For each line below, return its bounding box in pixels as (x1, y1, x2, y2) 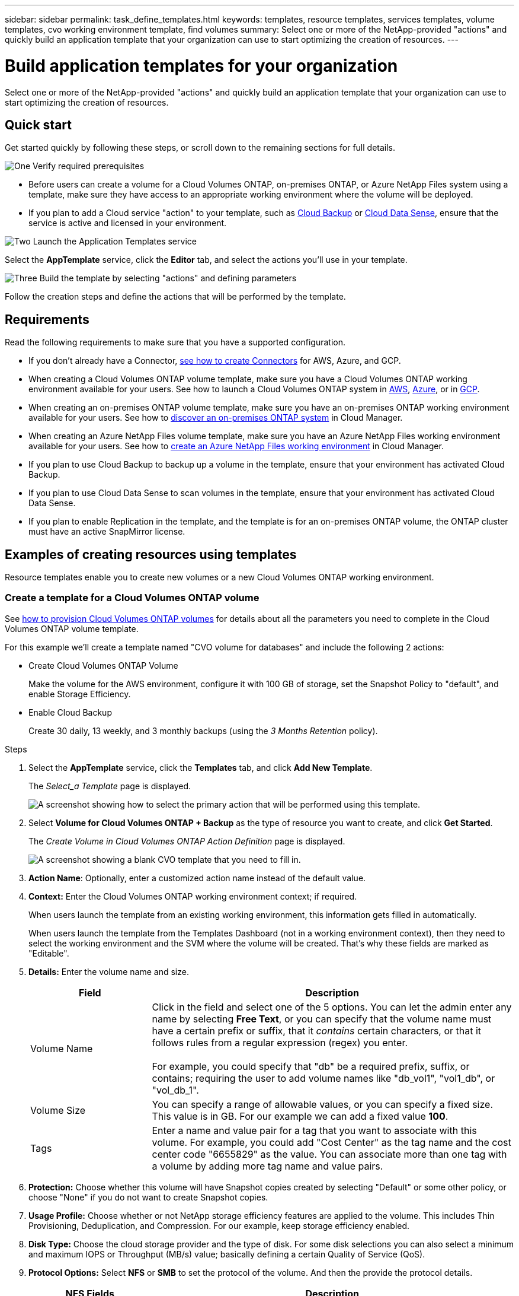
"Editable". (28, 948, 69, 958)
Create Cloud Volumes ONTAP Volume (28, 660, 178, 671)
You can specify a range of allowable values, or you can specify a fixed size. (152, 1098, 493, 1110)
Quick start (5, 117, 72, 132)
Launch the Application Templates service (33, 236, 197, 247)
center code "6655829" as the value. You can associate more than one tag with (152, 1148, 507, 1160)
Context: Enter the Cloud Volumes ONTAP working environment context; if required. (28, 891, 357, 901)
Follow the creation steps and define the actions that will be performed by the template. (5, 291, 346, 302)
